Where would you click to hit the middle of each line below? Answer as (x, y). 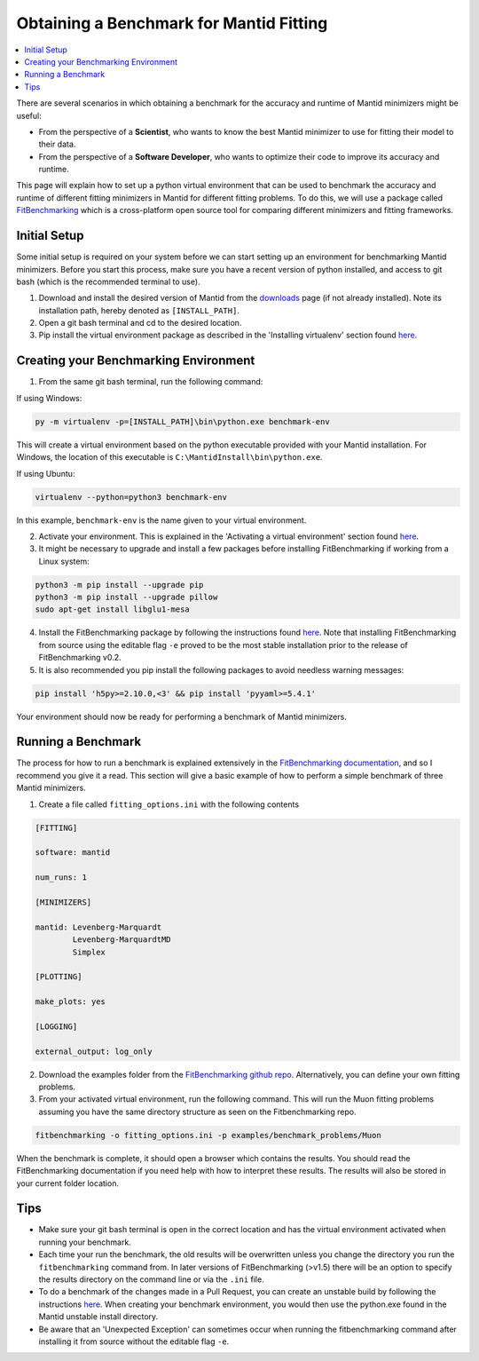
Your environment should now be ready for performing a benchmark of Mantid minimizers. (182, 716)
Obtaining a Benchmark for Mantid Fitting (172, 23)
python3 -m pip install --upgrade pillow (126, 597)
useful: (29, 115)
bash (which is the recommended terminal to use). (108, 281)
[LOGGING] (56, 1026)
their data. (57, 144)
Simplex (89, 952)
